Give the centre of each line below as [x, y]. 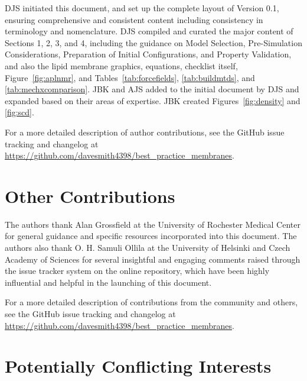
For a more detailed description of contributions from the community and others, [151, 302]
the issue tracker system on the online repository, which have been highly [137, 271]
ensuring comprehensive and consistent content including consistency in [134, 19]
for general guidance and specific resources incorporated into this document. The [151, 236]
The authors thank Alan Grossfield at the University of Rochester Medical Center [153, 224]
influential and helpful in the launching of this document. [108, 282]
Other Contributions [90, 196]
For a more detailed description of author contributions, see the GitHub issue [145, 132]
